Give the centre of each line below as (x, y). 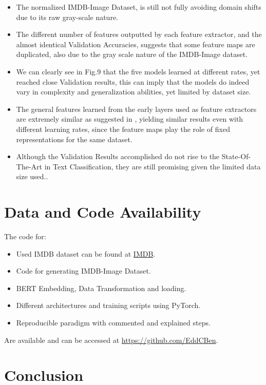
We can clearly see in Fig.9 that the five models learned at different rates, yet (138, 71)
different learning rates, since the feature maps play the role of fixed (123, 129)
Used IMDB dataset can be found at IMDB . (86, 253)
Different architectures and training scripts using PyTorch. (108, 305)
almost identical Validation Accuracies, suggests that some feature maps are (136, 44)
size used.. (32, 176)
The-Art (29, 166)
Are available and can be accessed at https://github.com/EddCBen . (111, 340)
